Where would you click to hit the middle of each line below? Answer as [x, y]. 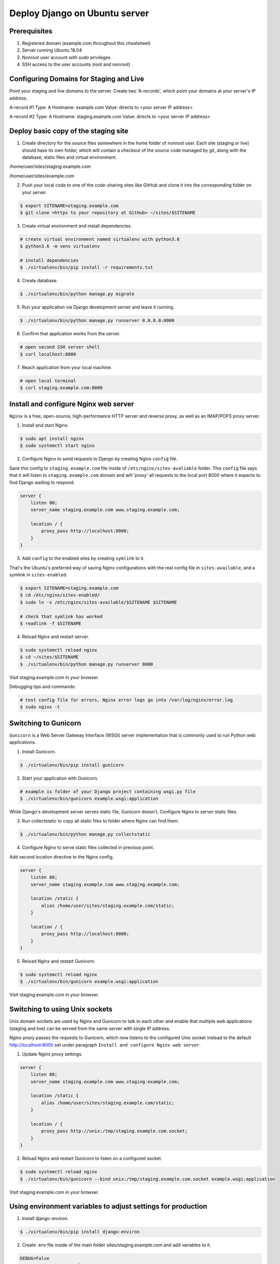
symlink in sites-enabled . [38, 575]
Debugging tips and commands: [43, 687]
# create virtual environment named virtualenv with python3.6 [100, 239]
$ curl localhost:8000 [48, 354]
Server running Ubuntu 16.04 [52, 50]
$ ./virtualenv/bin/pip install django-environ [80, 1232]
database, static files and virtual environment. [69, 157]
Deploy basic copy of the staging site [69, 131]
